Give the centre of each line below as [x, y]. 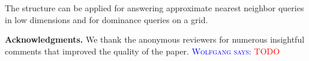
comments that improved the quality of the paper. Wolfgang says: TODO [142, 51]
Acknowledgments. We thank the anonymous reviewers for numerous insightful [155, 39]
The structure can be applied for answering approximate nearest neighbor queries [154, 8]
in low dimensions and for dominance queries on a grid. [106, 19]
